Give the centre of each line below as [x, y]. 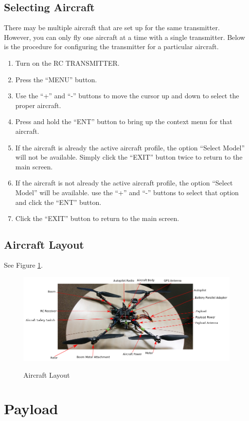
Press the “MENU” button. [56, 79]
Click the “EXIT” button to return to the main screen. [97, 218]
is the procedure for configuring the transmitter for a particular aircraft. [111, 46]
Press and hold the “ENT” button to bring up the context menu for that [124, 121]
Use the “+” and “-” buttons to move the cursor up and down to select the [127, 96]
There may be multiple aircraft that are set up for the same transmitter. [112, 27]
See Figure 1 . [23, 265]
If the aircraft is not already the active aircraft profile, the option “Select [124, 183]
